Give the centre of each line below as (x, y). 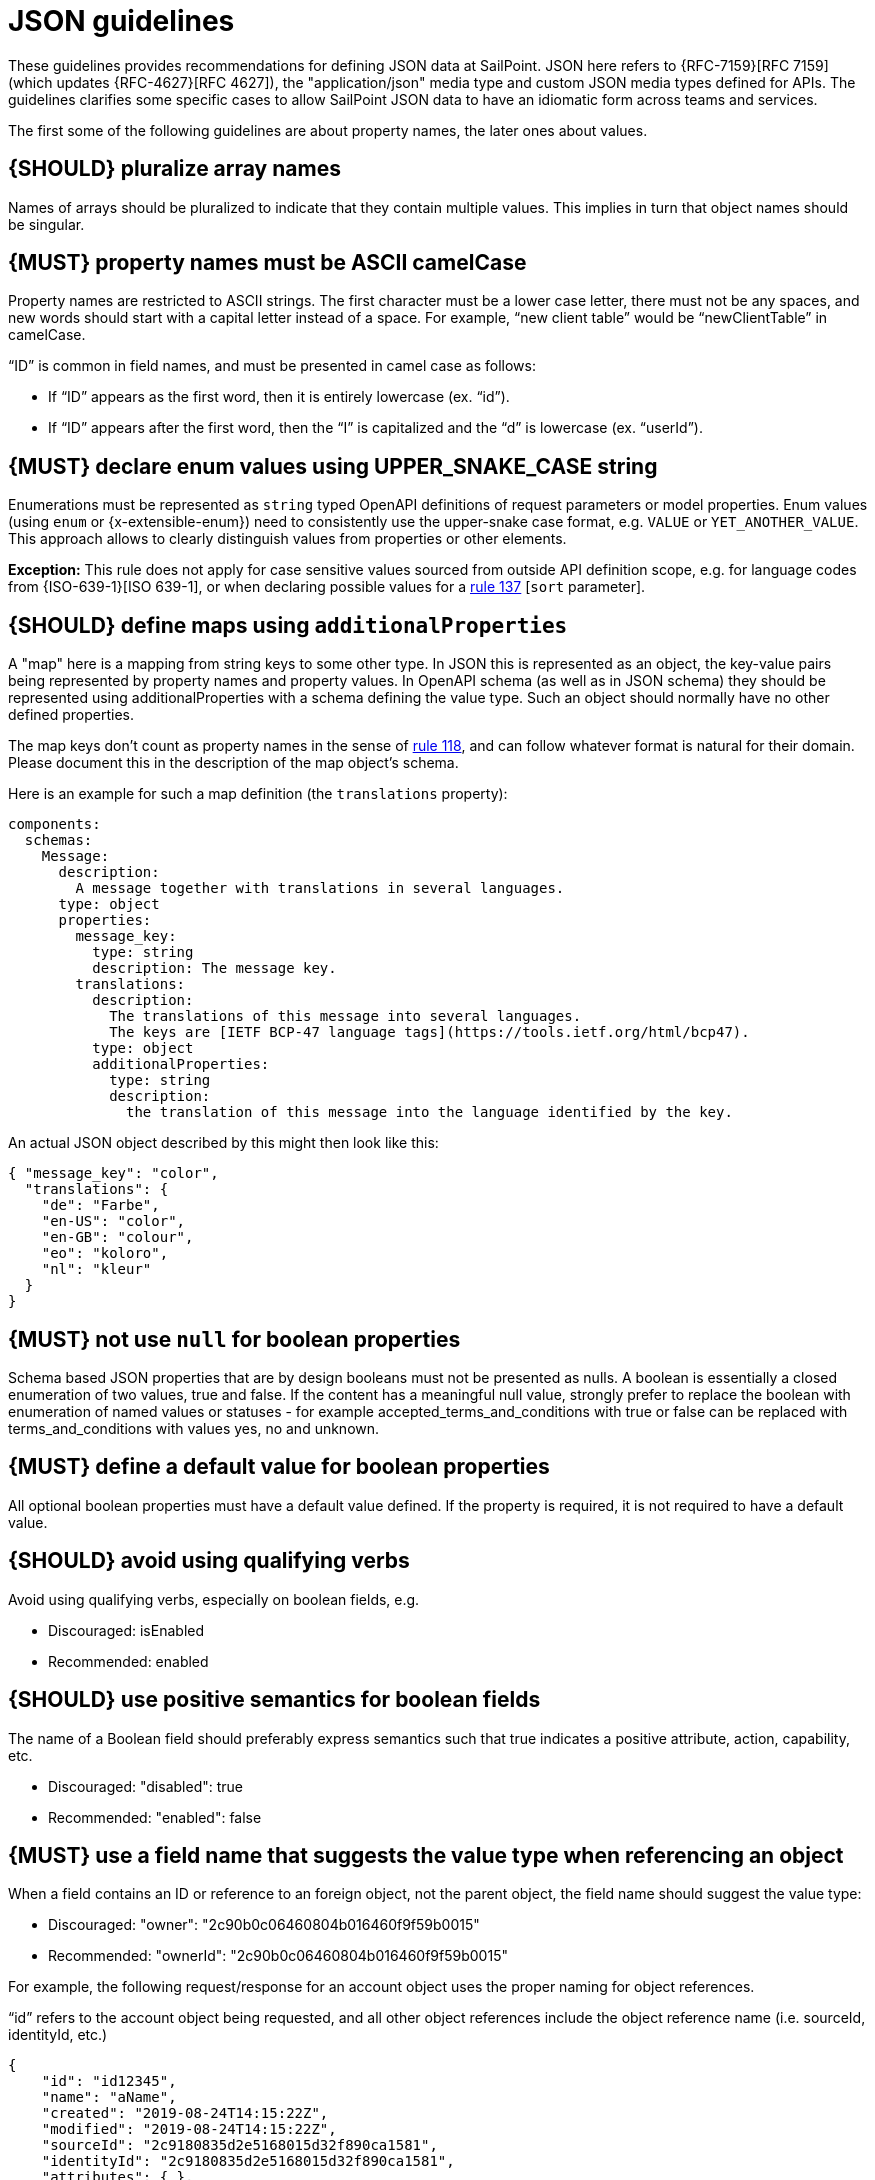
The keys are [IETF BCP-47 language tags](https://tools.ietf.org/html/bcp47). (429, 1032)
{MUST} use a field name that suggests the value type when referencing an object (426, 1855)
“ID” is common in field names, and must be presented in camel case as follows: (272, 366)
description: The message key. (214, 968)
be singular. (46, 224)
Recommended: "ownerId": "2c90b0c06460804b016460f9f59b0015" (278, 1956)
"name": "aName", (109, 2097)
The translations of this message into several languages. (345, 1016)
